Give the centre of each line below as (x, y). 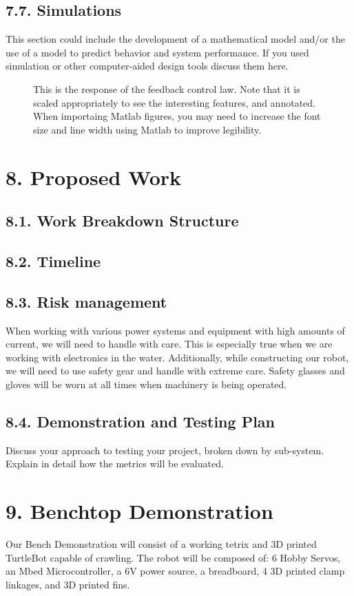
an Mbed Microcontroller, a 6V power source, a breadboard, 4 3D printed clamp (175, 571)
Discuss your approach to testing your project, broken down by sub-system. (165, 450)
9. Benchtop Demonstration (139, 511)
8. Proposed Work (94, 177)
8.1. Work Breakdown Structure (122, 221)
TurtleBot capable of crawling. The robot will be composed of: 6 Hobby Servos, (173, 557)
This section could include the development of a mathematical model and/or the (175, 39)
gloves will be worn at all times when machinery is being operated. (146, 384)
